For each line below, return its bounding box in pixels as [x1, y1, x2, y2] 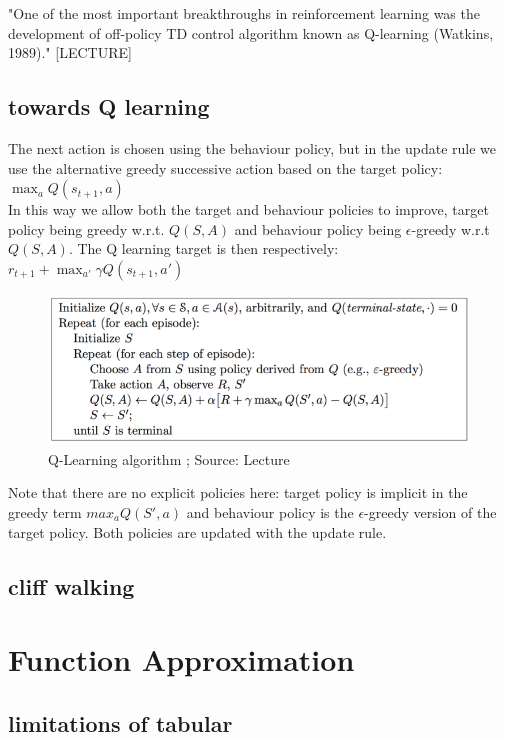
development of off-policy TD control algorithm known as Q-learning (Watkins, [8, 22, 494, 43]
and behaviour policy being [234, 218, 402, 239]
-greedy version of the [364, 501, 497, 522]
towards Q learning [8, 91, 210, 122]
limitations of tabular [8, 707, 233, 738]
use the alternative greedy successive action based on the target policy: [8, 157, 443, 178]
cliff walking [8, 570, 135, 601]
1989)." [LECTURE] [8, 42, 132, 63]
